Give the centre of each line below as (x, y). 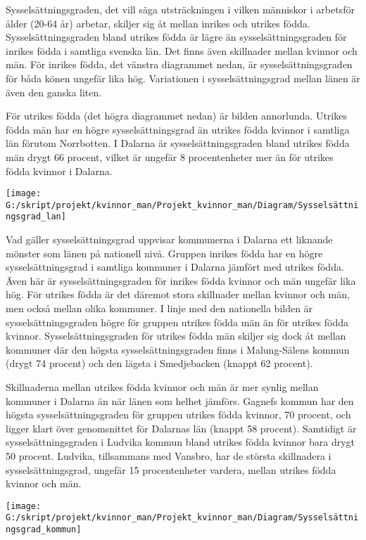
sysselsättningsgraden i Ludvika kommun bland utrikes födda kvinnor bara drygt (180, 442)
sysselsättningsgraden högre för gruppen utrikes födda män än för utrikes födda (177, 322)
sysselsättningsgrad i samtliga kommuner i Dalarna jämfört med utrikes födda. (175, 267)
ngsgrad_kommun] (44, 530)
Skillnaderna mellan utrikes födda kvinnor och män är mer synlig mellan (162, 387)
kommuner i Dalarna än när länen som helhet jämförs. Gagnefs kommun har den (180, 400)
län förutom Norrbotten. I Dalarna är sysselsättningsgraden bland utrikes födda (178, 143)
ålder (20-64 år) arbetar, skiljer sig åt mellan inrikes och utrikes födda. (158, 23)
